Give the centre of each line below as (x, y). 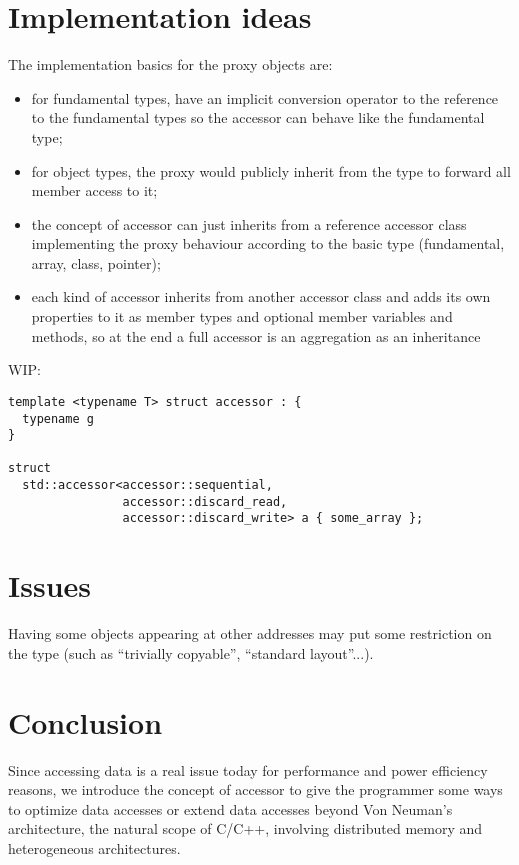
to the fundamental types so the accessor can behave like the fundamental (258, 117)
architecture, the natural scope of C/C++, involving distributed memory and (245, 828)
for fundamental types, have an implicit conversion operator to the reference (265, 97)
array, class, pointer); (96, 262)
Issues (49, 585)
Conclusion (85, 721)
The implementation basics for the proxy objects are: (170, 64)
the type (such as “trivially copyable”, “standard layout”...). (191, 652)
